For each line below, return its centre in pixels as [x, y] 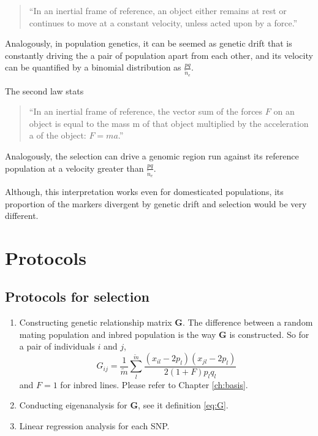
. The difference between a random [248, 322]
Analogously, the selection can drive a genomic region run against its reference [152, 156]
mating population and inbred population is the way [118, 334]
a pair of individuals [57, 346]
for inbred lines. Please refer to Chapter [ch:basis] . [154, 384]
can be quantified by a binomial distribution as [93, 67]
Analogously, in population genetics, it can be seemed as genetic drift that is [149, 43]
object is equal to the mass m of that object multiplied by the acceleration [169, 123]
